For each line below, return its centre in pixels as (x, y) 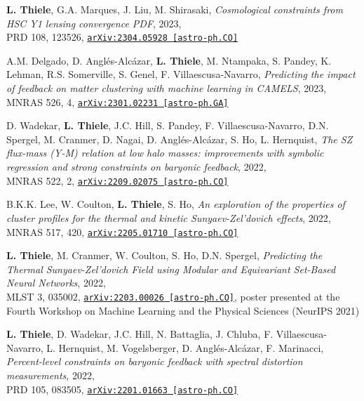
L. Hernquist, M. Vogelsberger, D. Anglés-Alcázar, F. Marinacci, (185, 347)
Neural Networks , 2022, (56, 283)
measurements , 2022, (50, 375)
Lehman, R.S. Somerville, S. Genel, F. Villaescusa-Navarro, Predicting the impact (181, 74)
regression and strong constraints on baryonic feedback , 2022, (136, 167)
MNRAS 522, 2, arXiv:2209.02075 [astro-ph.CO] (117, 180)
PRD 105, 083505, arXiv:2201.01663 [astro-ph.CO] (122, 389)
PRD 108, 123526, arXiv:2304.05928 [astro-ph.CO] (122, 37)
